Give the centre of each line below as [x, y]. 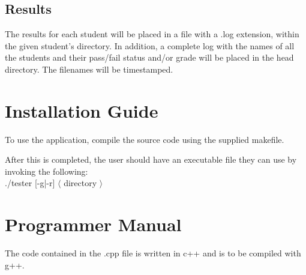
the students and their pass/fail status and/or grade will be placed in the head [149, 57]
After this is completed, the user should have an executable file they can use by [151, 159]
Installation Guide [82, 110]
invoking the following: [46, 171]
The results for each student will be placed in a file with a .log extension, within [152, 34]
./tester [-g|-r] [30, 183]
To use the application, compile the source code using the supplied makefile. [145, 139]
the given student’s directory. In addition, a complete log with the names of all [150, 45]
